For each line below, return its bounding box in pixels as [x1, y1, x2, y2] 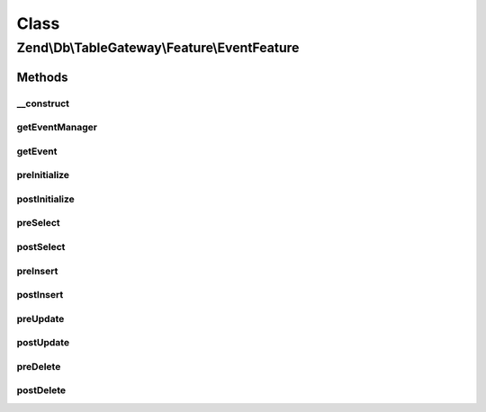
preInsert [16, 264, 58, 277]
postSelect [16, 240, 66, 253]
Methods [16, 69, 68, 85]
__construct [16, 97, 70, 110]
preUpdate [16, 312, 65, 325]
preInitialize [16, 169, 70, 182]
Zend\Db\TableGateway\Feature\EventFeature [16, 40, 300, 56]
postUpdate [16, 336, 70, 349]
